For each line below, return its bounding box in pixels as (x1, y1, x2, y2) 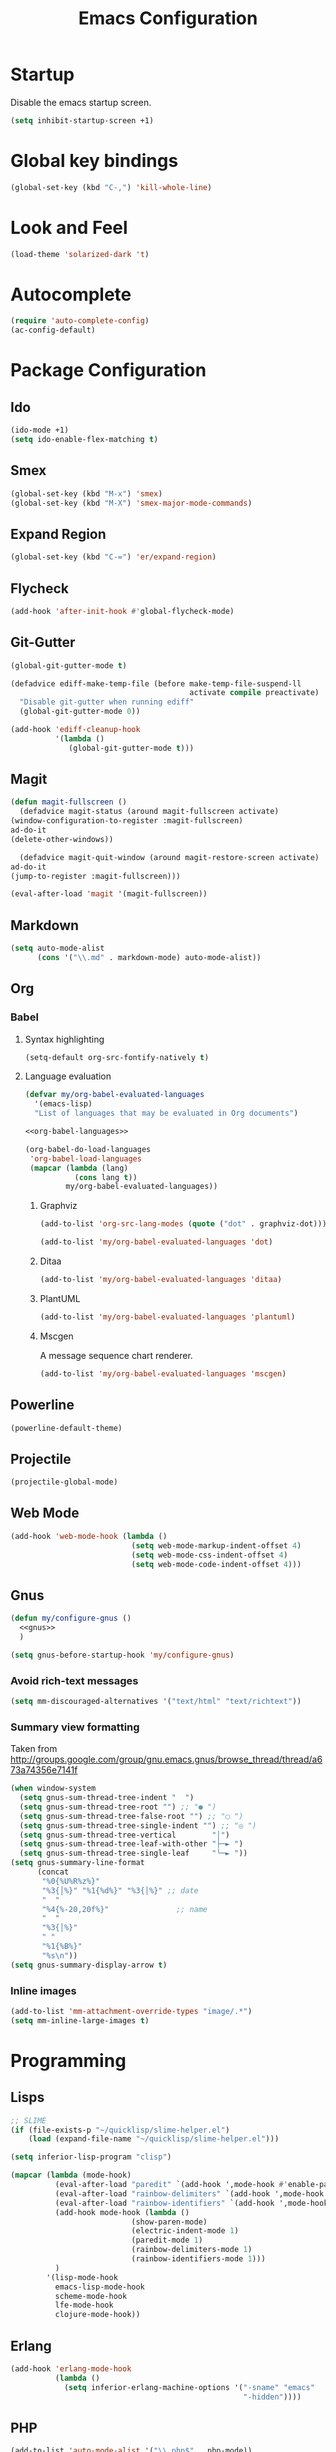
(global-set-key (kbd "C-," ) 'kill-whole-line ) (10, 182, 213, 192)
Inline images (10, 1983, 77, 1997)
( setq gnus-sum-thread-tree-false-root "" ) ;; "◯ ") (19, 1811, 244, 1821)
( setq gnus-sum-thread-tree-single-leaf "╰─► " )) (19, 1848, 248, 1859)
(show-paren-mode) (131, 2217, 208, 2227)
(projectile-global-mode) (10, 1477, 118, 1487)
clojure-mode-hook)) (54, 2310, 141, 2320)
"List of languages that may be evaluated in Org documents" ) (34, 1108, 299, 1119)
